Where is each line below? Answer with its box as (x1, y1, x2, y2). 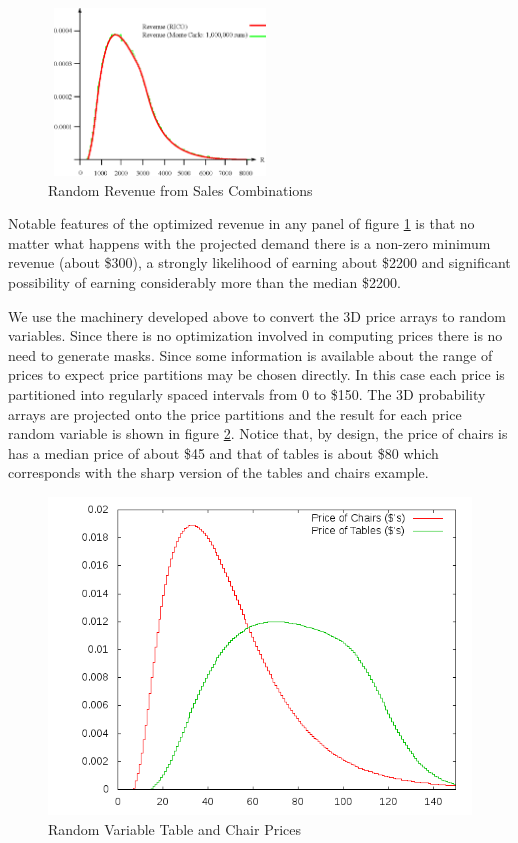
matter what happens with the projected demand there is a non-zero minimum (8, 232, 491, 253)
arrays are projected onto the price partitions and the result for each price (8, 403, 462, 424)
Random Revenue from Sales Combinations (48, 179, 313, 200)
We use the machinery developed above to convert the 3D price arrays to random (8, 305, 506, 326)
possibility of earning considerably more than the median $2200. (8, 271, 401, 292)
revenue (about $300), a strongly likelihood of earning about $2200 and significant (8, 252, 511, 273)
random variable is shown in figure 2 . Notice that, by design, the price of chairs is (8, 423, 508, 444)
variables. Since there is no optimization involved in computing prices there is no (8, 325, 503, 346)
